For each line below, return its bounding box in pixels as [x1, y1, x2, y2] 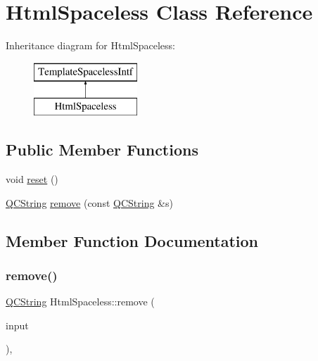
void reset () [6, 172, 58, 186]
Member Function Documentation [6, 229, 259, 251]
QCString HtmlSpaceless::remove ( [6, 294, 155, 309]
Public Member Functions [6, 139, 198, 160]
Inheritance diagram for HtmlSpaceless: [6, 38, 175, 53]
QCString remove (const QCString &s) [6, 195, 173, 210]
